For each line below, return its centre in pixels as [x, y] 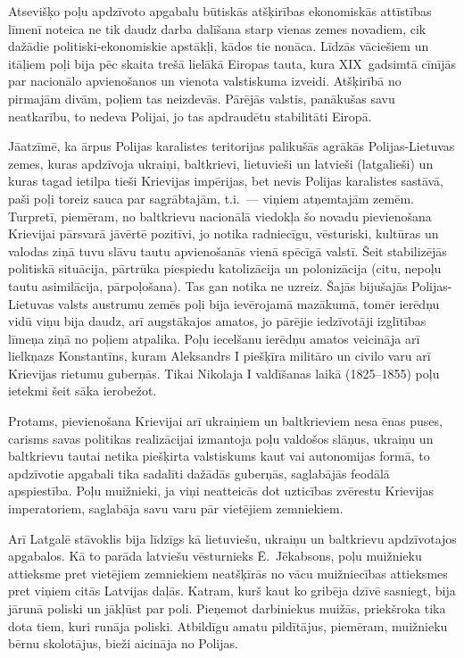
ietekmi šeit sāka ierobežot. [83, 391]
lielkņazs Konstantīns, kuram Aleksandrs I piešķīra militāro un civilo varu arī [220, 356]
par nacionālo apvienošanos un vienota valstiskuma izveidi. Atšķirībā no [205, 81]
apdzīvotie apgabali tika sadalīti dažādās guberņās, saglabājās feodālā [199, 473]
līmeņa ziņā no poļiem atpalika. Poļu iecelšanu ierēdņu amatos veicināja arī [214, 338]
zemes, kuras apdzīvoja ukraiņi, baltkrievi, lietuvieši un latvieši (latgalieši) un [221, 163]
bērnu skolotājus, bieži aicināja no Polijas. [123, 643]
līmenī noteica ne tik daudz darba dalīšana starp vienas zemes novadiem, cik [217, 28]
